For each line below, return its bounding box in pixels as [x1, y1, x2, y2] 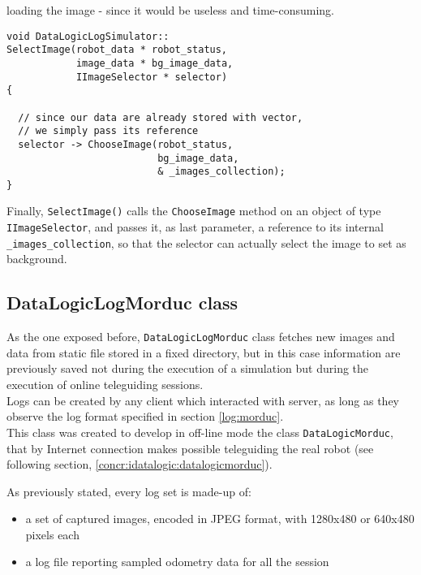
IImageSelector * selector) [75, 71, 228, 83]
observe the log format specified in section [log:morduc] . [6, 408, 284, 425]
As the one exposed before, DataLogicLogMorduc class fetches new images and [6, 328, 395, 345]
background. [6, 250, 67, 267]
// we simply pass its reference [18, 125, 199, 137]
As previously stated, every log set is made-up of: [6, 482, 251, 499]
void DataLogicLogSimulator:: [6, 30, 170, 42]
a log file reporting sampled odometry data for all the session [25, 553, 329, 570]
